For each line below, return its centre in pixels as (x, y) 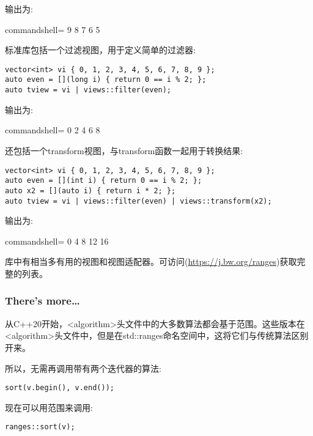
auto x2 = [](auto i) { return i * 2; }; (90, 190)
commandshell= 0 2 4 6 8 (53, 130)
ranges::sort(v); (40, 427)
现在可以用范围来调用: (49, 407)
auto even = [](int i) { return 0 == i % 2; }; (104, 181)
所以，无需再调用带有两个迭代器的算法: (83, 368)
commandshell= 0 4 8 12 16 (57, 241)
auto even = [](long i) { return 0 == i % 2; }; (106, 80)
